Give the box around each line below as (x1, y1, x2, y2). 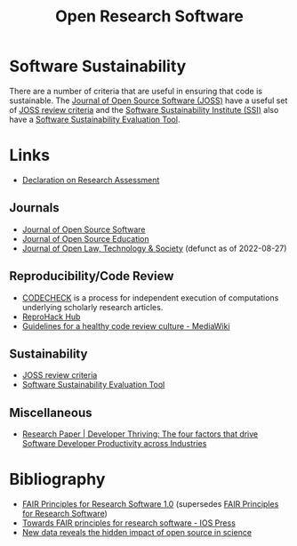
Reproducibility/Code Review (9, 269, 174, 284)
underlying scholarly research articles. (21, 301, 164, 312)
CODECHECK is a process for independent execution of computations (21, 292, 279, 303)
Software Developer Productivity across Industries (21, 438, 207, 449)
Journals (9, 200, 60, 215)
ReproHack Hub (21, 311, 81, 322)
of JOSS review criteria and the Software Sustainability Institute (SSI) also (9, 104, 279, 115)
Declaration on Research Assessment (21, 174, 160, 185)
